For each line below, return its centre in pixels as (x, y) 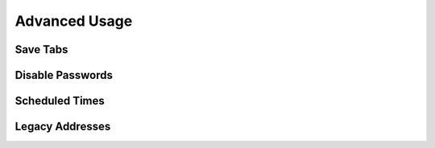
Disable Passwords (64, 75)
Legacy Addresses (63, 127)
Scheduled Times (60, 101)
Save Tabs (41, 49)
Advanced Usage (74, 21)
